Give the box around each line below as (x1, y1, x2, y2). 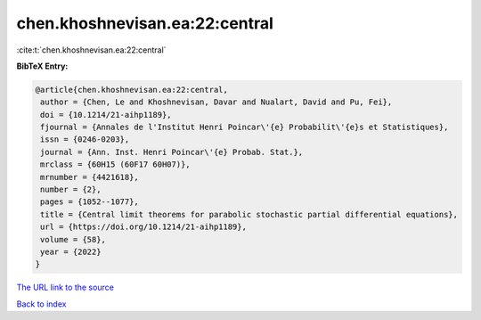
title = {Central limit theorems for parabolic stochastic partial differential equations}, (40, 209, 459, 219)
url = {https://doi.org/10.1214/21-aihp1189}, (40, 222, 247, 232)
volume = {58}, (40, 234, 107, 244)
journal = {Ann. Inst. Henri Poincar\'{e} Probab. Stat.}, (40, 147, 304, 157)
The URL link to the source (16, 282, 115, 293)
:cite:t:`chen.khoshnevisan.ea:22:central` (16, 45, 167, 55)
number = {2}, (40, 185, 102, 195)
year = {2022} (40, 247, 102, 257)
